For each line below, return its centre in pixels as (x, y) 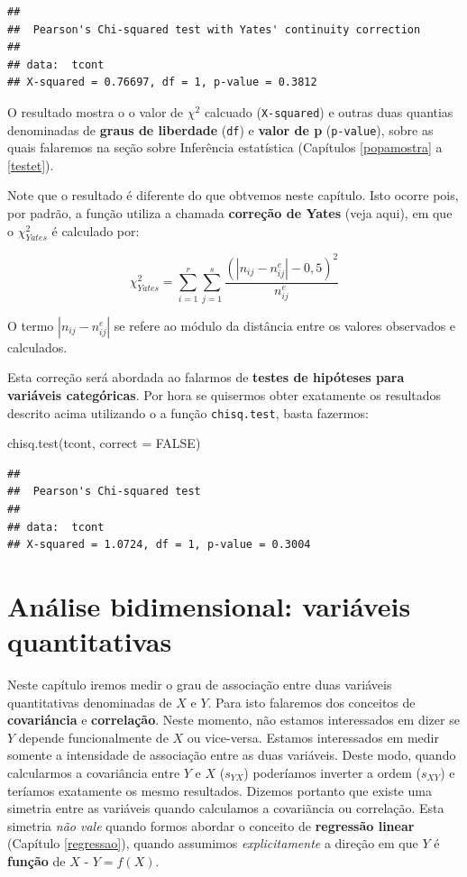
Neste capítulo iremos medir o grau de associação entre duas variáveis (200, 685)
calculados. (37, 347)
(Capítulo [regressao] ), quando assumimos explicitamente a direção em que (213, 843)
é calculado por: (96, 230)
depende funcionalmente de (93, 737)
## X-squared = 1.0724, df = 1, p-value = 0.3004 (159, 545)
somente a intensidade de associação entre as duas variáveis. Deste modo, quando (232, 755)
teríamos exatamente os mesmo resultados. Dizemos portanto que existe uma (220, 790)
